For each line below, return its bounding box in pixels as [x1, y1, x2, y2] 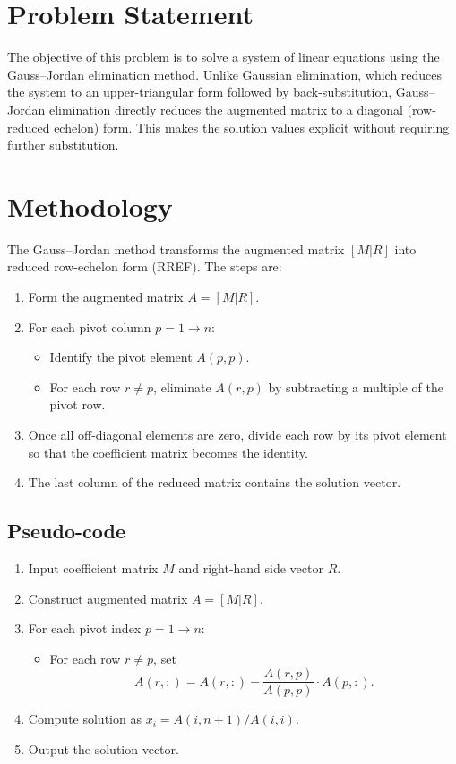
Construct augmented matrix [28, 588, 188, 607]
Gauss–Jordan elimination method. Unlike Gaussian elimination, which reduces [7, 64, 443, 83]
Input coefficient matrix [28, 558, 159, 577]
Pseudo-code [7, 517, 126, 545]
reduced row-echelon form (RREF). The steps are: [7, 257, 282, 276]
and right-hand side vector [178, 558, 323, 577]
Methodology [7, 187, 173, 224]
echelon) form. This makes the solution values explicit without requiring [54, 117, 450, 136]
